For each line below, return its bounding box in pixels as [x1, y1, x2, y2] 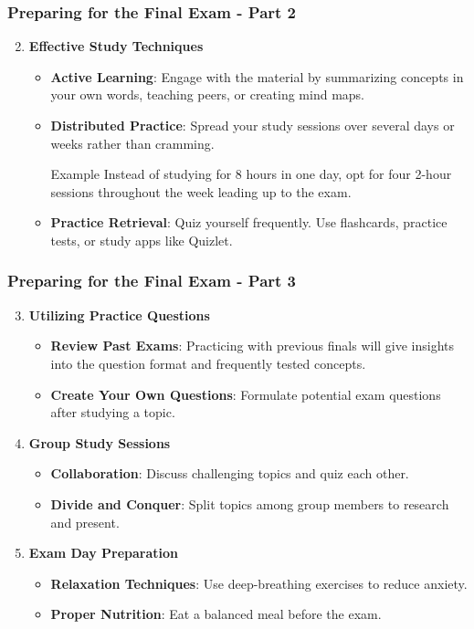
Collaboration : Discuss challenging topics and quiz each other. [50, 464, 409, 483]
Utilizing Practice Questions [28, 305, 210, 324]
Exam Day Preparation [28, 543, 179, 562]
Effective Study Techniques [28, 37, 204, 56]
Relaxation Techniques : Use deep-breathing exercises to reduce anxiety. [50, 573, 468, 592]
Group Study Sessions [28, 433, 171, 452]
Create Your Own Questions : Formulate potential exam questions [50, 384, 441, 404]
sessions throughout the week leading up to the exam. [50, 182, 352, 201]
